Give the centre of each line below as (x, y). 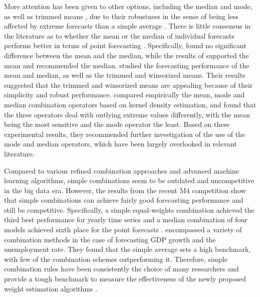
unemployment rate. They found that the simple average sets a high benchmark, (127, 249)
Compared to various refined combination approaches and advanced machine (121, 170)
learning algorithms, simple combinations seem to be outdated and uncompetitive (129, 180)
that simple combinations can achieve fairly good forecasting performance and (124, 200)
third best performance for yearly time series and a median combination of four (126, 219)
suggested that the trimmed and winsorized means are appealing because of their (128, 85)
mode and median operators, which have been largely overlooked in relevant (120, 144)
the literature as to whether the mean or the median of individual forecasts (119, 35)
